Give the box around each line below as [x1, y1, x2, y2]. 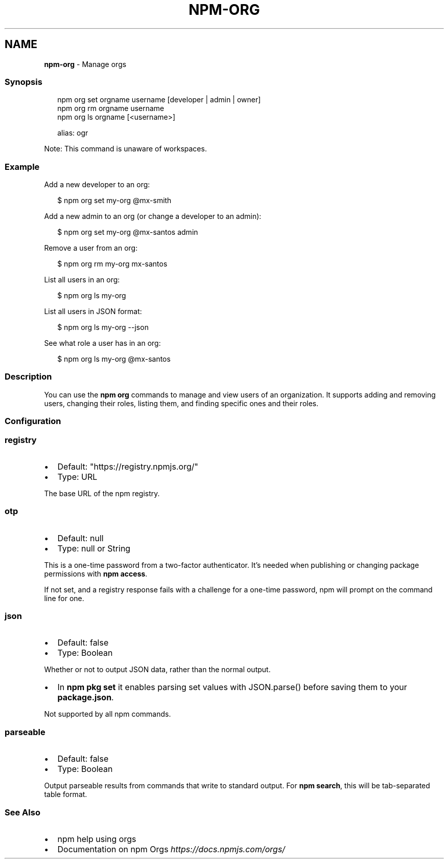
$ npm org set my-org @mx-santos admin [57, 228, 198, 237]
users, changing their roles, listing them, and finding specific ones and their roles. [44, 399, 319, 408]
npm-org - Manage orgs [44, 59, 127, 69]
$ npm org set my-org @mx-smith [57, 196, 172, 205]
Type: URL [57, 471, 98, 482]
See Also [5, 807, 40, 817]
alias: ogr [57, 128, 88, 138]
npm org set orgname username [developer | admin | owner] [57, 95, 261, 104]
